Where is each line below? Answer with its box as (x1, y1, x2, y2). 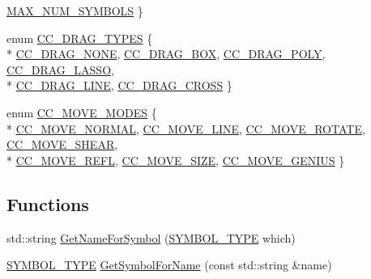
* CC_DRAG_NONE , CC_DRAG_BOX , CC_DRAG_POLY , (6, 45, 326, 62)
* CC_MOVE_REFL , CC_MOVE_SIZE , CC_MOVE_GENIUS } (6, 151, 345, 168)
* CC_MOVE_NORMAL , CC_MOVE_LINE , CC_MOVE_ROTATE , (6, 120, 365, 137)
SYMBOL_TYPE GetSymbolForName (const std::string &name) (6, 256, 332, 273)
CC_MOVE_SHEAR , (6, 136, 118, 153)
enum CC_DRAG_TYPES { (6, 29, 153, 46)
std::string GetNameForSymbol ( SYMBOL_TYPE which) (6, 229, 296, 246)
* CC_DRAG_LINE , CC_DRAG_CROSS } (6, 77, 232, 94)
